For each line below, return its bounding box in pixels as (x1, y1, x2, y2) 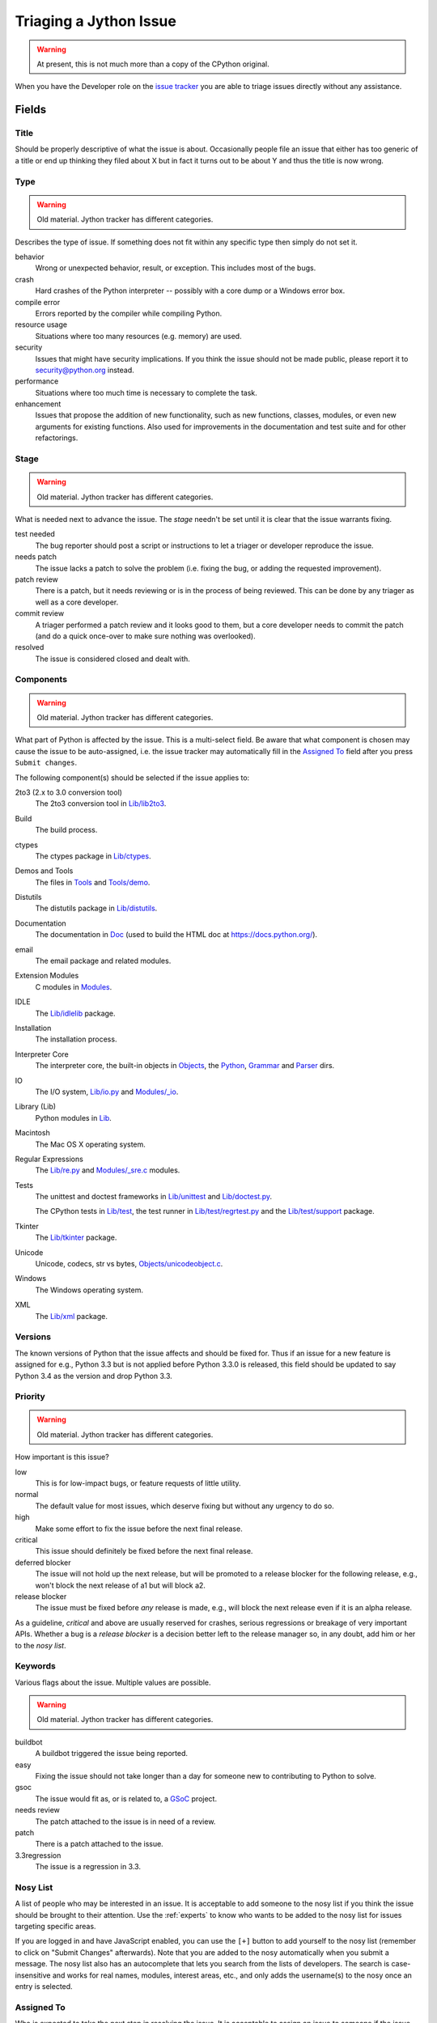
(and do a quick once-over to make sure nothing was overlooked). (35, 631, 256, 641)
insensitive (15, 1970, 51, 1980)
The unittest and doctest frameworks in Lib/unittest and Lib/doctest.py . (35, 1192, 273, 1202)
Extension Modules (15, 971, 79, 981)
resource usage (15, 320, 68, 329)
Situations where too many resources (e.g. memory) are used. (35, 331, 242, 341)
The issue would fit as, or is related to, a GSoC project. (35, 1793, 218, 1804)
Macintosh (15, 1128, 50, 1138)
